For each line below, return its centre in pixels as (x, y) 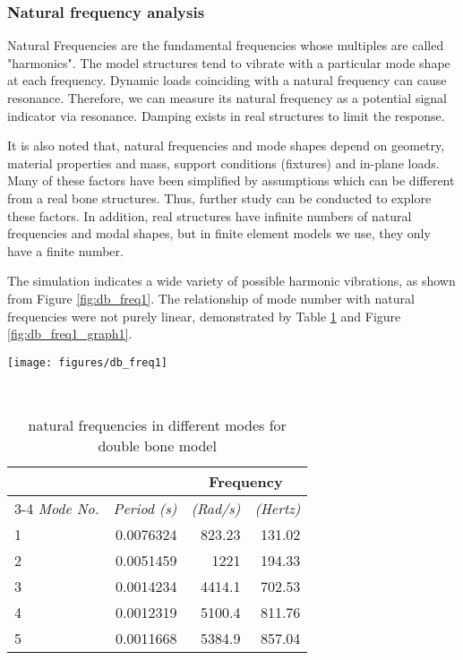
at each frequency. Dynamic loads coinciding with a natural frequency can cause (227, 80)
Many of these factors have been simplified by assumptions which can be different (231, 180)
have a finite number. (65, 250)
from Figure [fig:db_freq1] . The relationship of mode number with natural (211, 298)
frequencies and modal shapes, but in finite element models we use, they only (219, 233)
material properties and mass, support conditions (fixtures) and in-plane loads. (223, 163)
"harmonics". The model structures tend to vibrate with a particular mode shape (229, 62)
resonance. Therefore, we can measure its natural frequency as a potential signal (227, 98)
